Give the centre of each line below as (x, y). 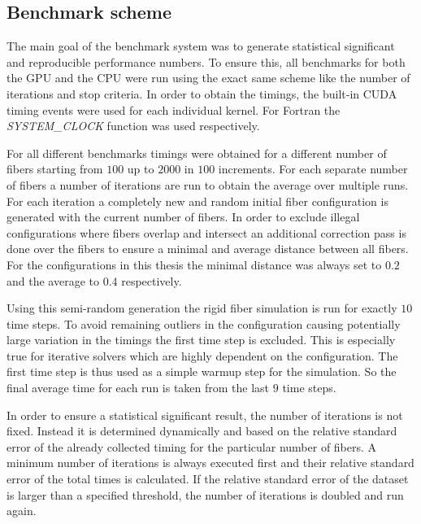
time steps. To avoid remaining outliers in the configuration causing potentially (204, 323)
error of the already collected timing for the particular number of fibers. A (192, 446)
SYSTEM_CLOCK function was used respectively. (133, 126)
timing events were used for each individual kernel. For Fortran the (174, 109)
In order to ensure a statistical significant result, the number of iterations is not (205, 415)
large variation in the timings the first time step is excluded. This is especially (201, 340)
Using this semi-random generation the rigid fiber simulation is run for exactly (202, 308)
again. (22, 511)
